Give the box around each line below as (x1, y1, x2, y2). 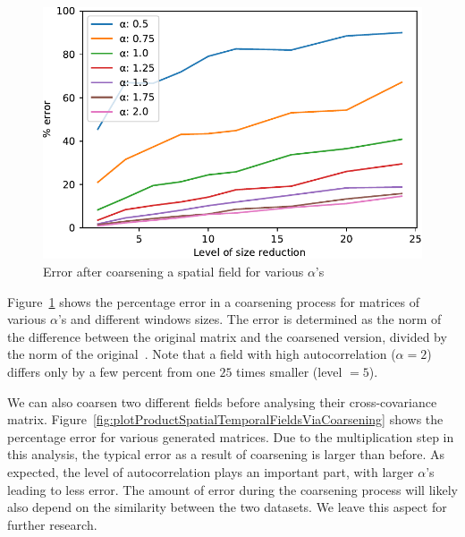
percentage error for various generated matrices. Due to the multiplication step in (7, 427, 454, 446)
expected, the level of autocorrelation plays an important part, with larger (7, 462, 414, 481)
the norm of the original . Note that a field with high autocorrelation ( (7, 345, 396, 363)
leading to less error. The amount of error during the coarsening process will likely (7, 480, 458, 499)
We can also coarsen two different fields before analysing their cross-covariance (7, 392, 437, 411)
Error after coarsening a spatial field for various (43, 262, 304, 280)
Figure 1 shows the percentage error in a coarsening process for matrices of (7, 292, 420, 311)
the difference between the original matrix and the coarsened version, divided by (7, 327, 447, 345)
